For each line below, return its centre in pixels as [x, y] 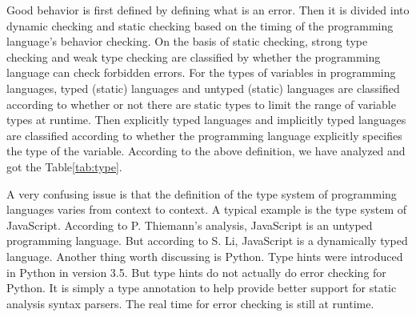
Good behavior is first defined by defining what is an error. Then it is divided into [208, 10]
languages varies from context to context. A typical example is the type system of [207, 209]
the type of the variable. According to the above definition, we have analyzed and [206, 151]
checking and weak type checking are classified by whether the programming [194, 56]
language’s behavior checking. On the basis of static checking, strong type [187, 41]
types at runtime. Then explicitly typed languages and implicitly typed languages [206, 120]
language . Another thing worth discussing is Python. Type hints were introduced [205, 256]
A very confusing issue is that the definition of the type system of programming [202, 193]
